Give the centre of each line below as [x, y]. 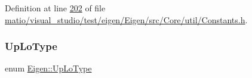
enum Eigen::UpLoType [48, 68]
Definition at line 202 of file [55, 8]
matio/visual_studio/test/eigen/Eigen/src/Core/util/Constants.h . [126, 19]
